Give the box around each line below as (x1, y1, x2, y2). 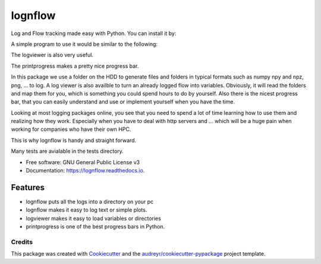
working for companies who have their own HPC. (11, 125, 131, 133)
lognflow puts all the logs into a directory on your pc (26, 198, 154, 205)
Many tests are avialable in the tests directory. (11, 147, 124, 155)
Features (11, 182, 45, 193)
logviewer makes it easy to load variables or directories (26, 215, 162, 222)
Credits (11, 238, 33, 246)
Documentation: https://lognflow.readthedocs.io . (26, 167, 145, 174)
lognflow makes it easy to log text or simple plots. (26, 206, 147, 213)
